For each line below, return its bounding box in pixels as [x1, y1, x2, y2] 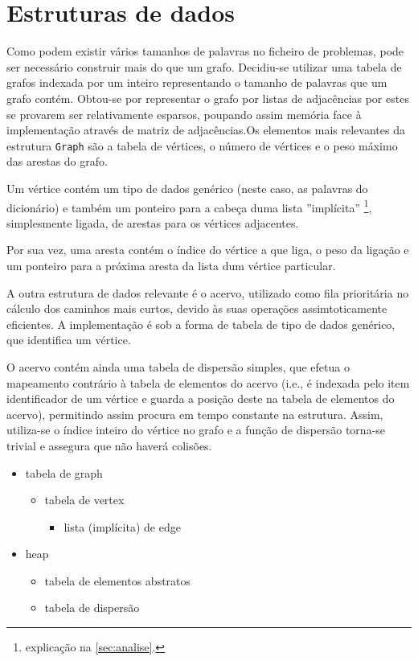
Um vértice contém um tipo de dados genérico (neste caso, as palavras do [6, 179, 368, 196]
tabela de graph [25, 464, 103, 481]
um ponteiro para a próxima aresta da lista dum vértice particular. [6, 257, 336, 273]
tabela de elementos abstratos [44, 572, 191, 589]
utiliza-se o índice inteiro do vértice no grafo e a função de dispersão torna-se [6, 421, 386, 438]
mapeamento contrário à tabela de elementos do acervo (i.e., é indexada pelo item [6, 374, 410, 391]
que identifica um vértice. [6, 331, 131, 348]
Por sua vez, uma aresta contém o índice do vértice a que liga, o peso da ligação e [6, 241, 409, 258]
